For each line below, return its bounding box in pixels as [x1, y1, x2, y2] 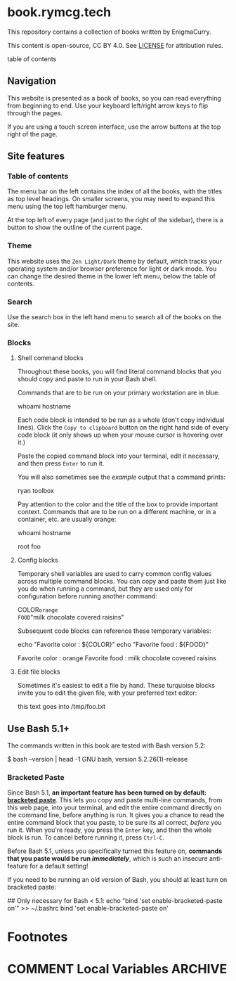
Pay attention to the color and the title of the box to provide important [17, 500, 218, 508]
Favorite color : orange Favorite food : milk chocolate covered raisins [17, 654, 216, 662]
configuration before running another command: [17, 592, 158, 601]
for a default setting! [29, 862, 89, 871]
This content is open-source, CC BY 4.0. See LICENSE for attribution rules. [7, 41, 223, 49]
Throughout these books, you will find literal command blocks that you [17, 367, 222, 376]
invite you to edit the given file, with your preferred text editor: [17, 688, 197, 697]
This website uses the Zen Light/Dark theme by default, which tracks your [7, 257, 223, 265]
